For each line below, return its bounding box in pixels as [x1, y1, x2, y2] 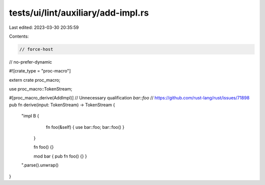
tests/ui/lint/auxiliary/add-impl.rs [9, 7, 149, 18]
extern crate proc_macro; [9, 77, 61, 83]
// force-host [19, 46, 53, 52]
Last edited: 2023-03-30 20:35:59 [9, 24, 79, 30]
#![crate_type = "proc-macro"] [9, 68, 71, 74]
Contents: [9, 33, 29, 39]
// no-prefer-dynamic [9, 59, 53, 65]
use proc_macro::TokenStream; [9, 86, 73, 92]
